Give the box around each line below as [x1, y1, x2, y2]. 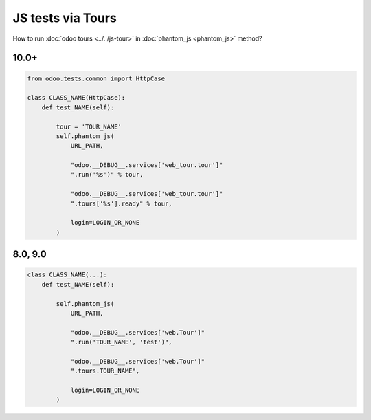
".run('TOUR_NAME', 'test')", [70, 338, 172, 346]
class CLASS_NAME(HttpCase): [27, 93, 126, 102]
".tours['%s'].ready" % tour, [70, 199, 172, 208]
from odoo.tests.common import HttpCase [27, 74, 165, 82]
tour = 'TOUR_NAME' [56, 122, 122, 131]
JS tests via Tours [12, 10, 117, 25]
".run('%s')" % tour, [70, 170, 144, 179]
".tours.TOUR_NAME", [70, 367, 140, 375]
